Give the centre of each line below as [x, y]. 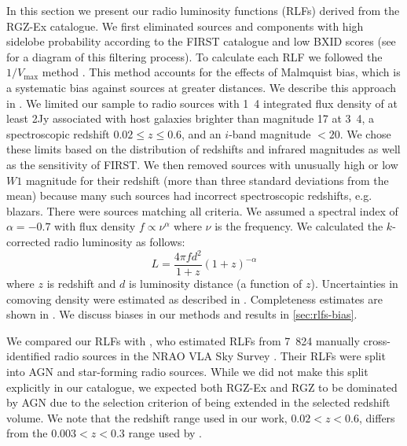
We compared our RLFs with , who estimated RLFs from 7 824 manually [183, 340]
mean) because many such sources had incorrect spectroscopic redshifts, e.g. [189, 195]
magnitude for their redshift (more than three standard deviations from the [207, 180]
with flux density [95, 226]
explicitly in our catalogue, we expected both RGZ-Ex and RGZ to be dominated [202, 387]
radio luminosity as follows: [119, 241]
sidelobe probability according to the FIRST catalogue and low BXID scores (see [201, 41]
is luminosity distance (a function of [215, 284]
